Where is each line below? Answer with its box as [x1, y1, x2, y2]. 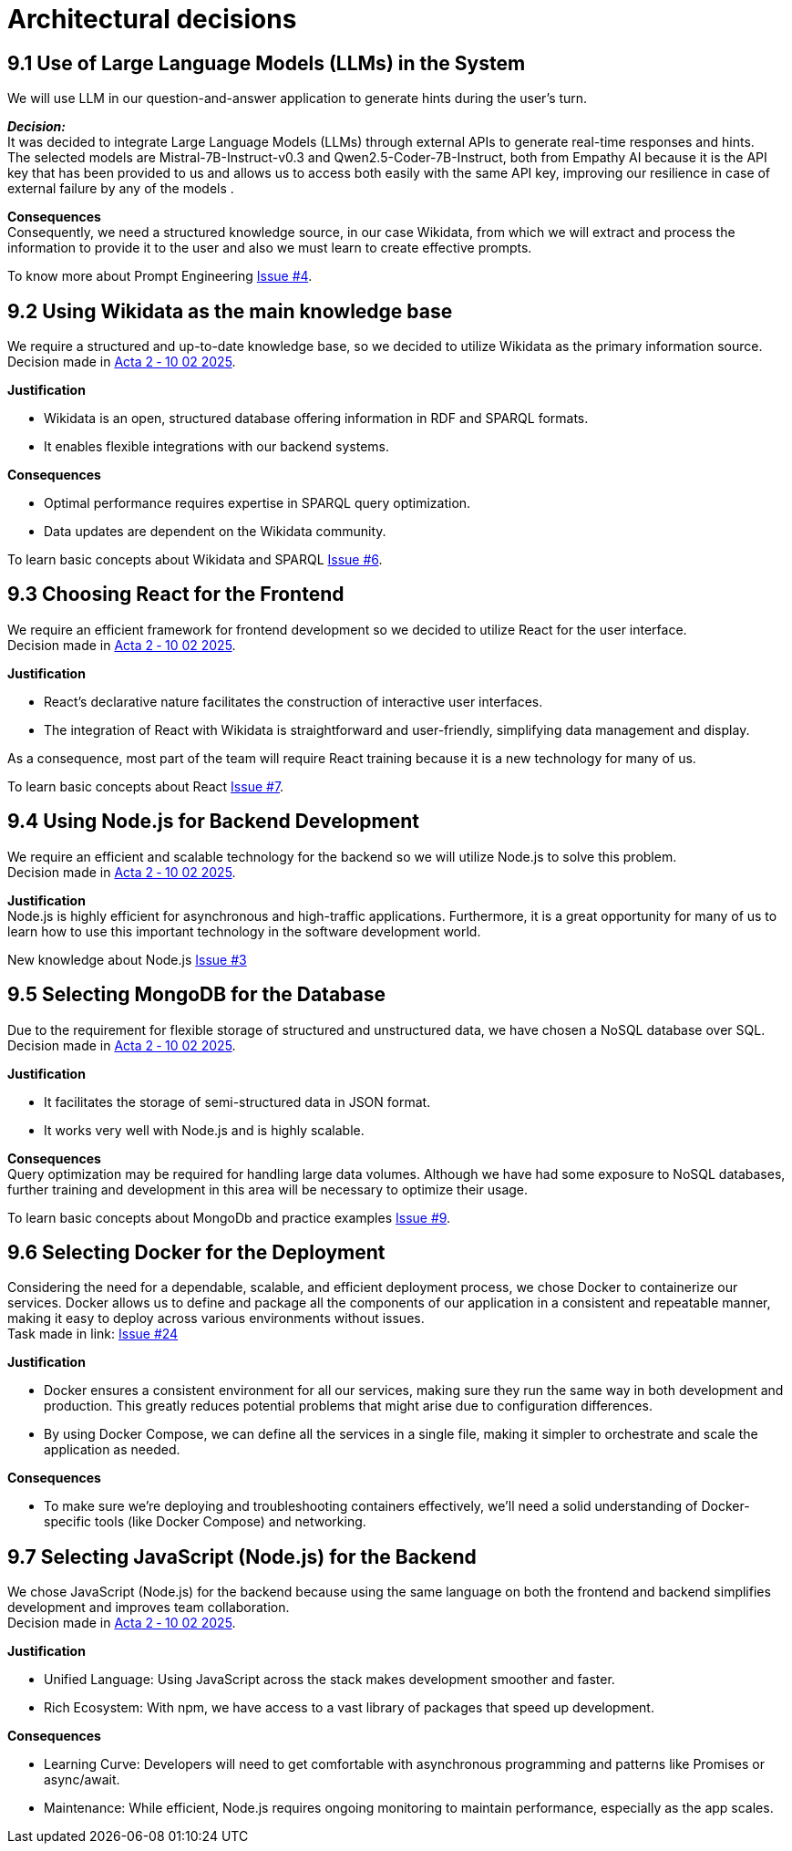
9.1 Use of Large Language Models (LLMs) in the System [7, 51, 526, 75]
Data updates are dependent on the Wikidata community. [44, 523, 386, 540]
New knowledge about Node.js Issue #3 [7, 951, 247, 967]
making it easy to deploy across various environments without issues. [7, 1310, 425, 1327]
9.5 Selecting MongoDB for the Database [7, 983, 386, 1007]
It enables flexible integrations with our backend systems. [44, 439, 390, 455]
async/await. [44, 1772, 120, 1788]
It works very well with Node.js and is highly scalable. [44, 1122, 365, 1138]
